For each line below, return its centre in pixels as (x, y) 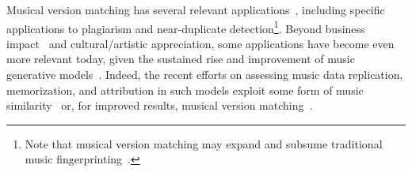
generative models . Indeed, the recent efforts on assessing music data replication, (205, 75)
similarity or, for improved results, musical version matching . (160, 105)
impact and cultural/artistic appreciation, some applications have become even (200, 43)
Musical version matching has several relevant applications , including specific (196, 9)
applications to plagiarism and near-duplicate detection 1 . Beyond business (186, 27)
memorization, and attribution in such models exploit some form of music (185, 90)
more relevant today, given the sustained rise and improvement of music (181, 59)
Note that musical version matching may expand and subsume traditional (204, 143)
